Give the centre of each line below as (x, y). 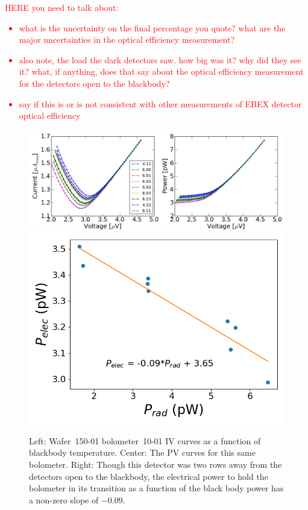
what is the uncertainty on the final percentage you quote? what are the (152, 27)
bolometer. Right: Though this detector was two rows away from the (156, 464)
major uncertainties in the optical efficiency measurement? (127, 39)
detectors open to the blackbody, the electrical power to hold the (149, 476)
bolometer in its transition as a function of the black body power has (156, 488)
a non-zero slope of (64, 499)
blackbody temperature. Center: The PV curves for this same (142, 452)
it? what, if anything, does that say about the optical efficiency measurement (161, 71)
